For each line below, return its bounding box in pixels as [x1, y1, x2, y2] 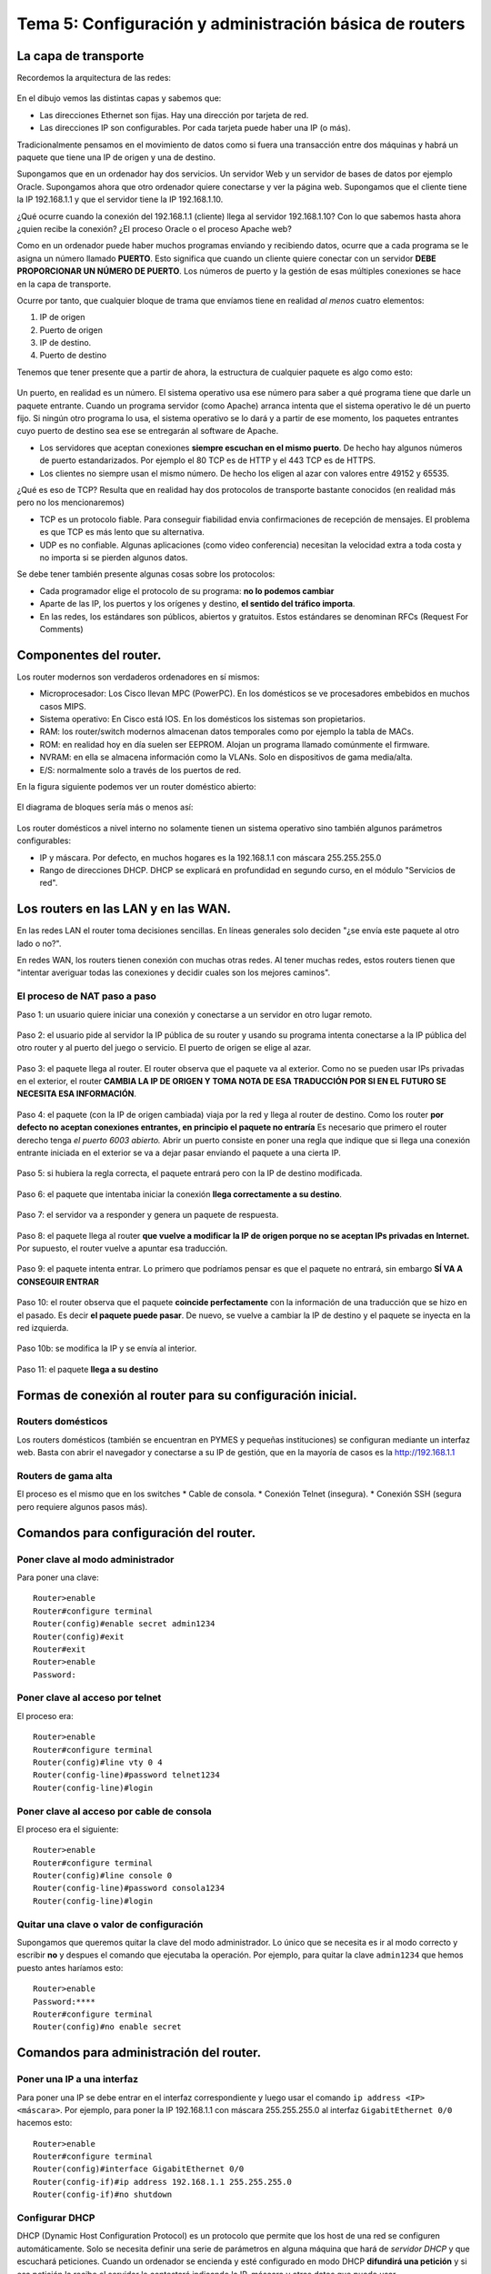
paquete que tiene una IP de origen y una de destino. [16, 152, 216, 163]
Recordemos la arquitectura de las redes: [16, 73, 172, 84]
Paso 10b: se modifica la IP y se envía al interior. [16, 1343, 197, 1354]
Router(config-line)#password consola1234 [33, 1883, 225, 1894]
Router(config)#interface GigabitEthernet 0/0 [33, 2164, 245, 2174]
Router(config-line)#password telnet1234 [33, 1770, 220, 1780]
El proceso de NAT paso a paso [16, 990, 156, 1002]
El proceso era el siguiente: [16, 1824, 119, 1835]
